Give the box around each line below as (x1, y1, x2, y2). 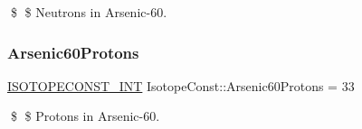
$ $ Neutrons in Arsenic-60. (10, 3, 167, 21)
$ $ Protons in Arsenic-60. (10, 106, 160, 125)
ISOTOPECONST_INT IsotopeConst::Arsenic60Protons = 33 (7, 76, 355, 95)
